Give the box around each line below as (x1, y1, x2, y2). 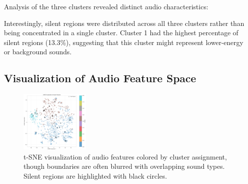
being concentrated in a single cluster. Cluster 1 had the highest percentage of (4, 27, 239, 38)
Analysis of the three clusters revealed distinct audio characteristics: (4, 1, 208, 11)
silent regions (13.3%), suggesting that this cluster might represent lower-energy (4, 37, 244, 47)
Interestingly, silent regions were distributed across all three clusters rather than (4, 18, 245, 28)
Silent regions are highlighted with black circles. (24, 170, 167, 181)
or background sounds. (4, 46, 72, 57)
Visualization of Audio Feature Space (4, 70, 197, 86)
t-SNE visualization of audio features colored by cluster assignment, (24, 151, 227, 161)
